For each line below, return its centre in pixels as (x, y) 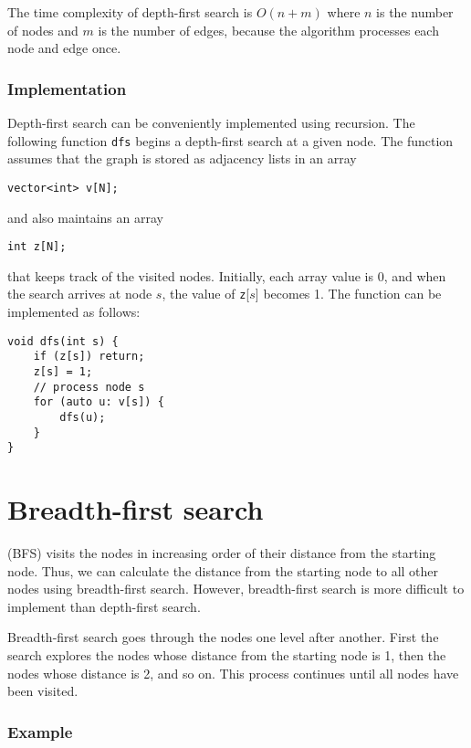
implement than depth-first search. (104, 606)
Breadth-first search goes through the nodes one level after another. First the (223, 637)
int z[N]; (37, 247)
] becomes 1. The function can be (348, 294)
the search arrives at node (80, 294)
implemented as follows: (74, 311)
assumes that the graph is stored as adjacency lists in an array (182, 158)
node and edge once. (64, 48)
